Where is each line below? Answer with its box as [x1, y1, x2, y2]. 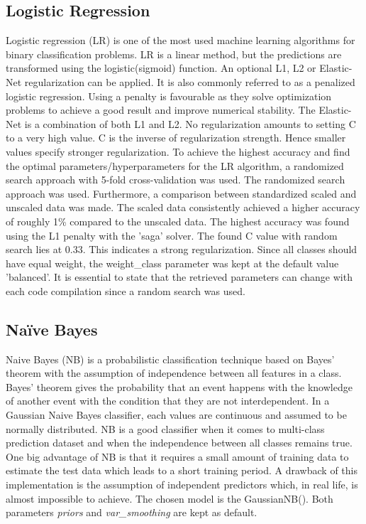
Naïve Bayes [6, 318, 98, 340]
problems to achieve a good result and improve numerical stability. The [6, 102, 316, 117]
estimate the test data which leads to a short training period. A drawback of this [6, 463, 357, 478]
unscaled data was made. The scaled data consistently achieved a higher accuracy [6, 200, 360, 215]
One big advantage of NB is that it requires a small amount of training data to [6, 449, 349, 464]
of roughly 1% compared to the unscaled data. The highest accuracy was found [6, 213, 350, 228]
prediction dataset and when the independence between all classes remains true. [6, 435, 353, 450]
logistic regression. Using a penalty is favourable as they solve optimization [6, 88, 332, 103]
